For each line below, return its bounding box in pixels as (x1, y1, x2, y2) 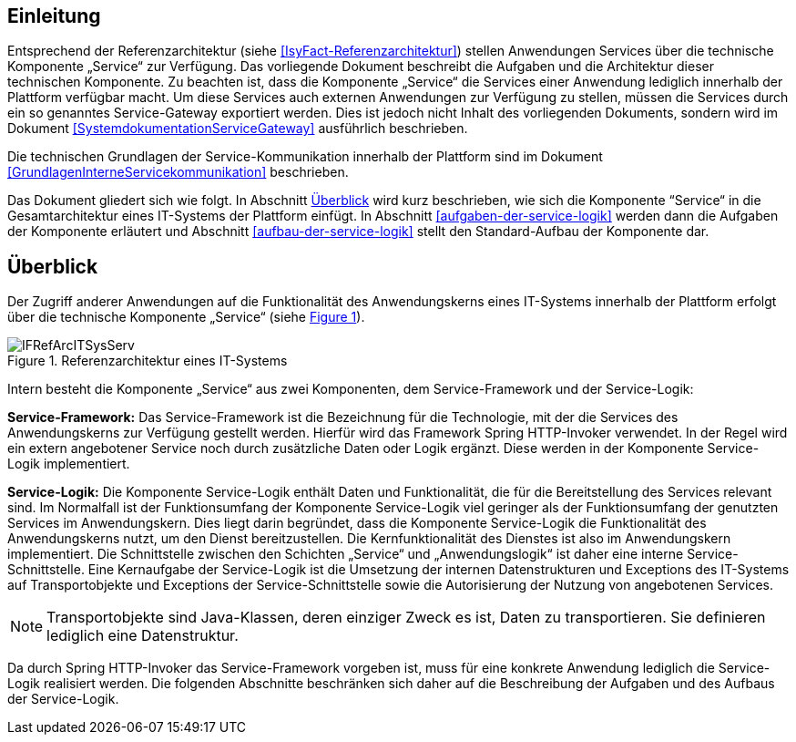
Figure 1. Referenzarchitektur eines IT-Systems (7, 353, 288, 369)
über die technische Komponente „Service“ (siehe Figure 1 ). (7, 309, 365, 325)
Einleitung (7, 5, 101, 27)
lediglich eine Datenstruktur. (46, 626, 239, 645)
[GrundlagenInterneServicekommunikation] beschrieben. (7, 164, 349, 180)
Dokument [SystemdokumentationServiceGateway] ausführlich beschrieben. (7, 120, 468, 137)
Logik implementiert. (7, 456, 130, 472)
